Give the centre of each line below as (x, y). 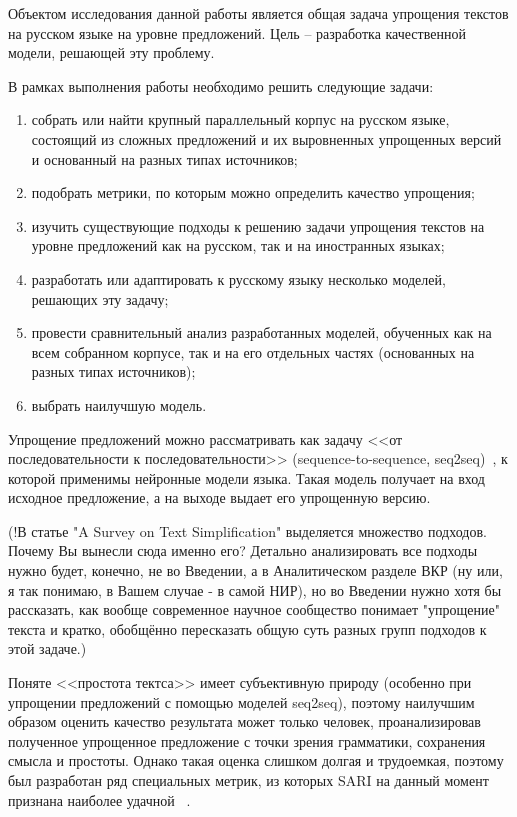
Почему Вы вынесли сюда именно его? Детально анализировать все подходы (243, 550)
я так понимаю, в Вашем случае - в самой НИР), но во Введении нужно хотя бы (255, 589)
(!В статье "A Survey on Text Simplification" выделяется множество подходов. (247, 530)
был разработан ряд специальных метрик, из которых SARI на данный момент (248, 780)
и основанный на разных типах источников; (164, 158)
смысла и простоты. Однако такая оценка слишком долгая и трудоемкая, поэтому (256, 760)
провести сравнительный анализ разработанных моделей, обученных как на (261, 332)
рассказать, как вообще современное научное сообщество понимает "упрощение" (254, 609)
